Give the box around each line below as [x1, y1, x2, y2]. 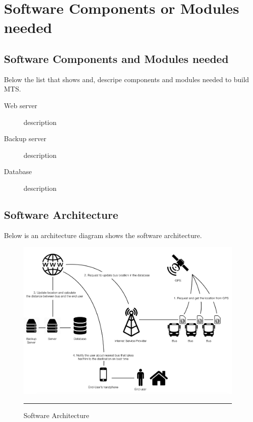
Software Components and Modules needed [4, 51, 229, 66]
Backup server [4, 133, 47, 144]
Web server [4, 100, 37, 110]
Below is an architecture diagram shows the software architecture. [4, 230, 202, 240]
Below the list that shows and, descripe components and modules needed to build [4, 74, 249, 84]
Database [4, 166, 32, 177]
